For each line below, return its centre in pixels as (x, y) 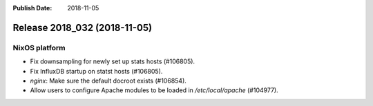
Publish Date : (32, 8)
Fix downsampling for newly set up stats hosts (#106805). (113, 61)
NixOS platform (39, 47)
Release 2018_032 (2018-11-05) (82, 28)
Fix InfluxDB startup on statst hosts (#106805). (96, 71)
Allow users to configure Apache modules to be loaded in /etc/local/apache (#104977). (154, 90)
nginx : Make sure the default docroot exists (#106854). (108, 81)
